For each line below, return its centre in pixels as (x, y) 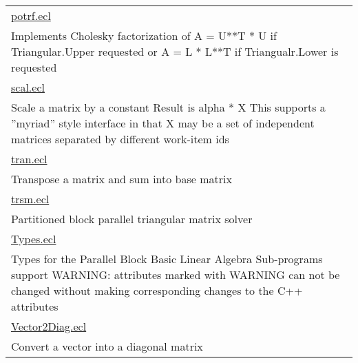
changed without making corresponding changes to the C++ (157, 290)
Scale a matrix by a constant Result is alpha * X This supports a (168, 107)
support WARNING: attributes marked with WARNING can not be (176, 274)
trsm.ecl (30, 199)
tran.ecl (29, 159)
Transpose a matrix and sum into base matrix (122, 179)
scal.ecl (28, 87)
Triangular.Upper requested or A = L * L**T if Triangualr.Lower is (175, 51)
